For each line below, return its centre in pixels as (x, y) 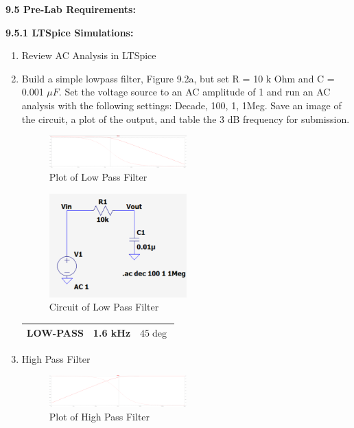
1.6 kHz (112, 333)
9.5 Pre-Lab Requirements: (71, 9)
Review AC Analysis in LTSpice (89, 55)
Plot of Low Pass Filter (98, 177)
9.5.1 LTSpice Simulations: (70, 32)
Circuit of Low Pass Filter (104, 307)
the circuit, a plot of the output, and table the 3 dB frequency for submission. (186, 119)
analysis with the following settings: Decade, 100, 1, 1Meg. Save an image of (181, 105)
